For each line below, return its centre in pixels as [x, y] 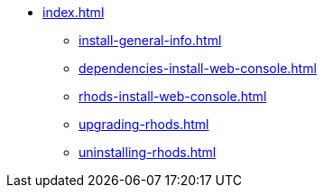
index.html [74, 12]
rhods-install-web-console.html [173, 96]
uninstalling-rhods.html [148, 152]
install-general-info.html [150, 40]
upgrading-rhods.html [144, 124]
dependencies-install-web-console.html [198, 68]
